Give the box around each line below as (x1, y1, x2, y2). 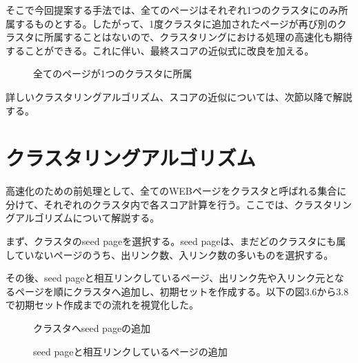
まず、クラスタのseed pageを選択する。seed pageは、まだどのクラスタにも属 (6, 234, 346, 248)
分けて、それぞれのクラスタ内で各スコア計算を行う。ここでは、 (6, 197, 295, 211)
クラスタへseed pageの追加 (33, 321, 151, 335)
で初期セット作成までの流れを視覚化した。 (6, 297, 199, 312)
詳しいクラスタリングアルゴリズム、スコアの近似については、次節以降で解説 (6, 89, 352, 104)
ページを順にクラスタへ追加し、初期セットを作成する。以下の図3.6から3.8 (14, 284, 349, 298)
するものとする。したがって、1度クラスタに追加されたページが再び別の (14, 16, 337, 30)
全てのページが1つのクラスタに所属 (33, 66, 192, 81)
